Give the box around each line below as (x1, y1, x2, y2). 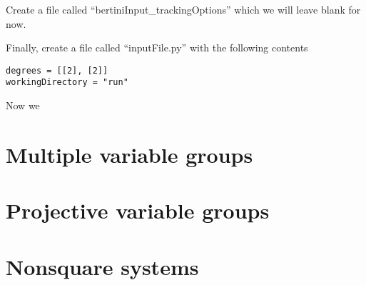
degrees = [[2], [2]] (6, 65, 108, 76)
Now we (6, 98, 40, 113)
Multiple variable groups (6, 139, 253, 169)
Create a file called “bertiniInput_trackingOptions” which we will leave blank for (6, 2, 361, 16)
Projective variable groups (6, 196, 270, 225)
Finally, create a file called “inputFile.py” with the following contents (6, 40, 308, 55)
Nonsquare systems (6, 251, 199, 281)
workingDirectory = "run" (6, 77, 128, 88)
